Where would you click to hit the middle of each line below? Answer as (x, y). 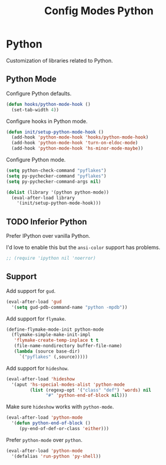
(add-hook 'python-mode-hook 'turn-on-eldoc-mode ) (75, 143)
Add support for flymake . (36, 318)
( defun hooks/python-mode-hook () (49, 104)
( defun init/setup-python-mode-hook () (55, 132)
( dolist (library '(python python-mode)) (58, 192)
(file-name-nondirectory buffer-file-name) (68, 346)
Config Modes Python (99, 11)
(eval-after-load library (43, 198)
